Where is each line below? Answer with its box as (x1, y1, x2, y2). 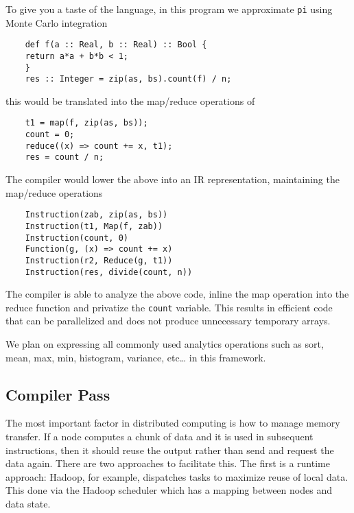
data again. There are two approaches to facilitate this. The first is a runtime (5, 456, 330, 470)
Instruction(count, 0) (25, 232, 128, 243)
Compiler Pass (5, 383, 110, 405)
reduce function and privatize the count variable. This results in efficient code (5, 300, 333, 314)
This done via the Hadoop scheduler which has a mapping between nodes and (5, 483, 332, 497)
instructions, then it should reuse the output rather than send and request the (5, 442, 334, 457)
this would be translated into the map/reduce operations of (5, 93, 255, 108)
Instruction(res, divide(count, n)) (25, 267, 193, 277)
